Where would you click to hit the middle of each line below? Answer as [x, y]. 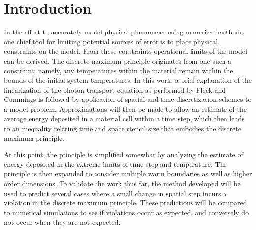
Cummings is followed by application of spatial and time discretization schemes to [128, 99]
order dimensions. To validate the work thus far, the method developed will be [122, 183]
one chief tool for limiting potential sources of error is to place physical [111, 41]
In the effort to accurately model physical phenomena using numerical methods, [124, 32]
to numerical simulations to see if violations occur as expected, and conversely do [127, 212]
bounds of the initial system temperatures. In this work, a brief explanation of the [128, 80]
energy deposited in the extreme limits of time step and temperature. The [115, 164]
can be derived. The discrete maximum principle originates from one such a [118, 60]
